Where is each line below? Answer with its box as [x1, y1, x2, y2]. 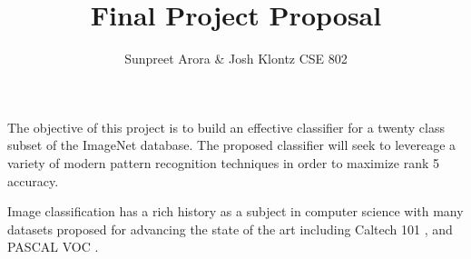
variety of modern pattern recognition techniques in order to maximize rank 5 [7, 153, 439, 172]
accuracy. [7, 171, 59, 190]
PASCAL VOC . [7, 237, 99, 256]
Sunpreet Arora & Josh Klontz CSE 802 [124, 49, 348, 68]
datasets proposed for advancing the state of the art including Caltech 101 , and [7, 219, 453, 238]
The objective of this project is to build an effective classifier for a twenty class [7, 117, 445, 136]
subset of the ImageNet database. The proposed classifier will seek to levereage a [7, 135, 456, 154]
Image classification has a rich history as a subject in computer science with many [7, 202, 464, 221]
